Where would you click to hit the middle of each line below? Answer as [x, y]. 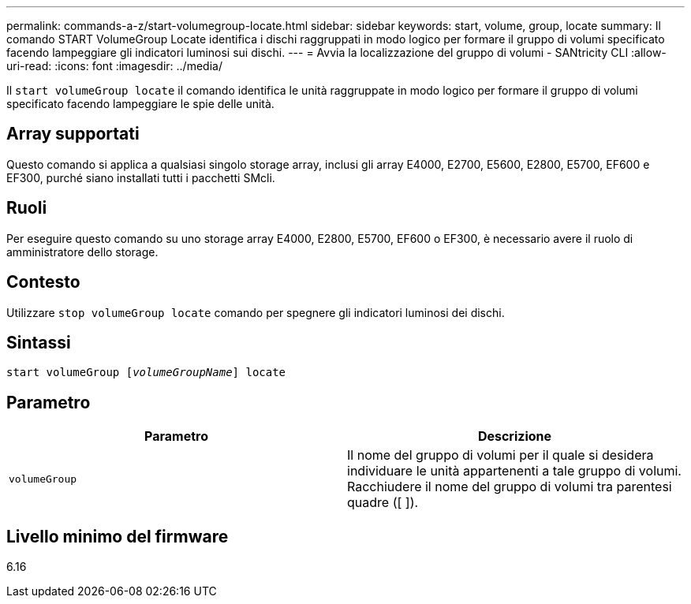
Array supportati [73, 134]
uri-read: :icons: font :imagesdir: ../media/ [114, 66]
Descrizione [515, 436]
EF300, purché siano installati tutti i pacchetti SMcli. [141, 177]
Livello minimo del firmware [118, 536]
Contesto [43, 282]
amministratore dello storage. [82, 252]
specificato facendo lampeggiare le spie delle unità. [140, 104]
